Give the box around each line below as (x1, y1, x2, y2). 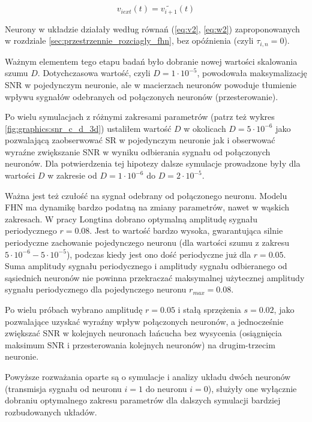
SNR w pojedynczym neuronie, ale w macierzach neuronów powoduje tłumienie (5, 78, 297, 91)
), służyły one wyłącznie (208, 382, 297, 394)
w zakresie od (47, 169, 97, 182)
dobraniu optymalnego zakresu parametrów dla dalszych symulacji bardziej (5, 394, 281, 406)
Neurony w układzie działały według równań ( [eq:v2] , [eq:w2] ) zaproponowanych (5, 22, 300, 35)
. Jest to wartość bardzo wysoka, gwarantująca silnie (89, 224, 283, 237)
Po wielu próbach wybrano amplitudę (5, 303, 143, 315)
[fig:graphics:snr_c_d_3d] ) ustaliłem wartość (5, 122, 172, 134)
